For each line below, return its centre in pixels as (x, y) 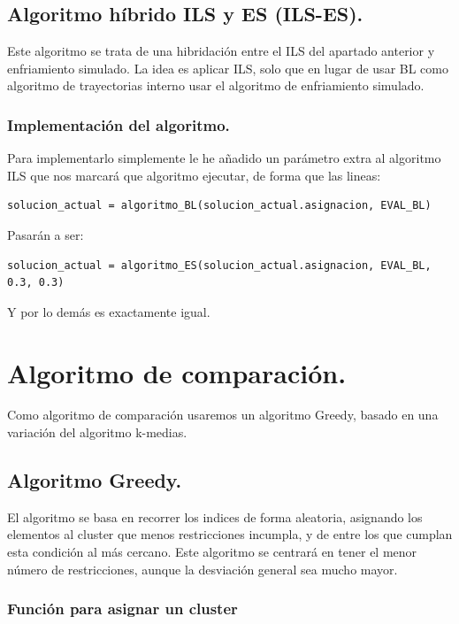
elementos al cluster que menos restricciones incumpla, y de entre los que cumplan (230, 534)
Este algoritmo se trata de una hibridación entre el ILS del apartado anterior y (221, 51)
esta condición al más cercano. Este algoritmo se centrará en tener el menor (212, 552)
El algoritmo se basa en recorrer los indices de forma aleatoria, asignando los (215, 516)
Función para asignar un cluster (122, 609)
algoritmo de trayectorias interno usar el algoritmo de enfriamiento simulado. (216, 85)
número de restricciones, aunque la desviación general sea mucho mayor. (203, 569)
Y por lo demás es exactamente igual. (109, 311)
